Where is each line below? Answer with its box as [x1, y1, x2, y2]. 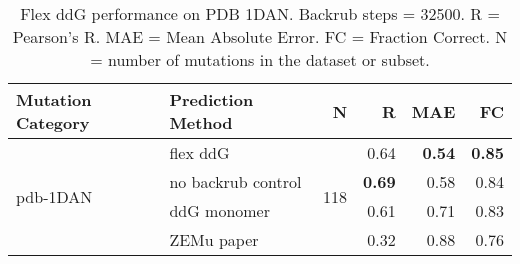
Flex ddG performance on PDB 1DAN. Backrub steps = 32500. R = [20, 2, 500, 25]
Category [16, 111, 90, 134]
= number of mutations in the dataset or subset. [90, 48, 430, 71]
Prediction [169, 88, 254, 111]
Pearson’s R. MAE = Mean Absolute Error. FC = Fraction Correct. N [12, 25, 508, 48]
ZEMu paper [169, 228, 259, 251]
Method [169, 111, 233, 134]
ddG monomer [169, 199, 270, 222]
